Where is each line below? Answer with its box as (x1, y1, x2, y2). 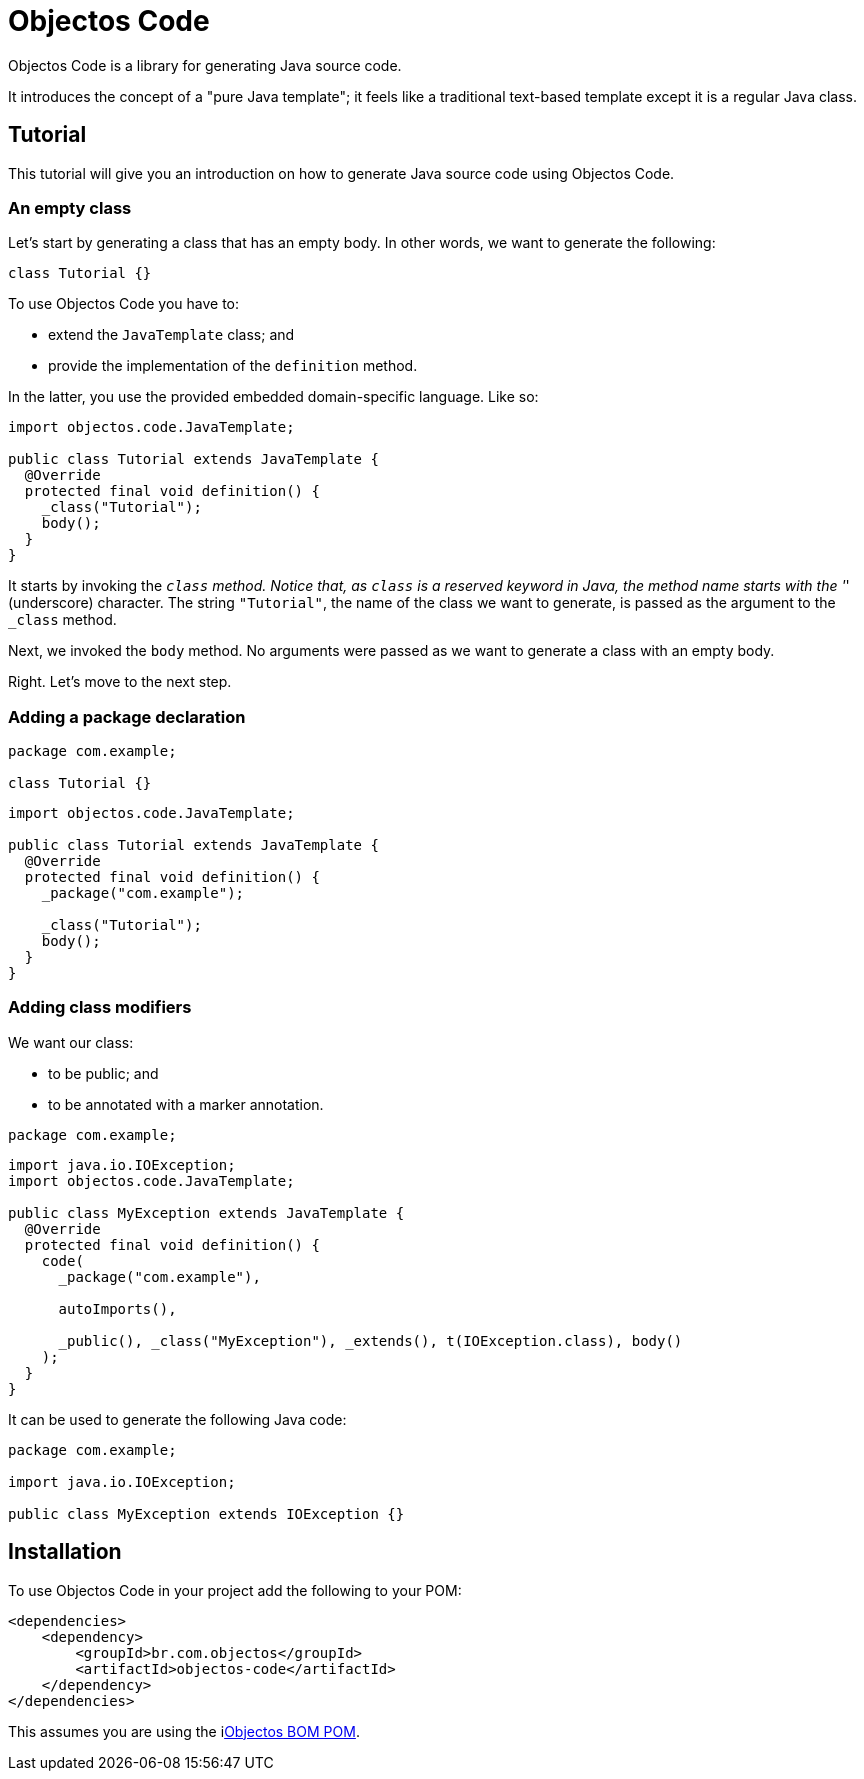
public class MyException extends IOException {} (8, 1505, 405, 1522)
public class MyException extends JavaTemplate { (8, 1204, 405, 1221)
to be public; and (48, 1064, 159, 1082)
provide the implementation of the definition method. (48, 357, 418, 375)
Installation (8, 1539, 122, 1565)
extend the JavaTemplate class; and (48, 326, 295, 344)
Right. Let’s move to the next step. (8, 673, 232, 691)
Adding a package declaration (8, 706, 246, 727)
